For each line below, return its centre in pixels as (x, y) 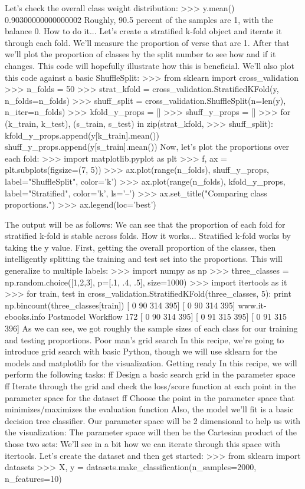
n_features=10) (33, 478)
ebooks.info (25, 316)
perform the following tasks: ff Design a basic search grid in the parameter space (150, 374)
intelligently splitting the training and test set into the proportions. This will (144, 259)
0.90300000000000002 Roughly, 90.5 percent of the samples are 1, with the (139, 19)
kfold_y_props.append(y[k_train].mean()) (82, 135)
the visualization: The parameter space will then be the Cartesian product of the (151, 432)
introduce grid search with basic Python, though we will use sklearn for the (141, 351)
